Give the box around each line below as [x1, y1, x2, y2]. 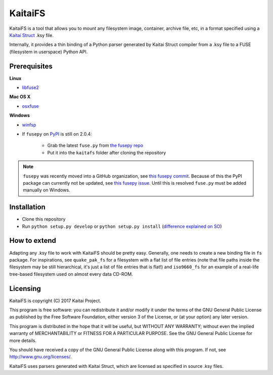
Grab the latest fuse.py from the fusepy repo [47, 142, 144, 149]
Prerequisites [9, 62, 53, 70]
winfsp [22, 121, 36, 128]
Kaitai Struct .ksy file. [9, 32, 54, 38]
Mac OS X [9, 94, 31, 100]
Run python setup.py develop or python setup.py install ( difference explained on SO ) [22, 223, 222, 229]
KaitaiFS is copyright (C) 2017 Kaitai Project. [9, 298, 101, 304]
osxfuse [22, 103, 39, 109]
